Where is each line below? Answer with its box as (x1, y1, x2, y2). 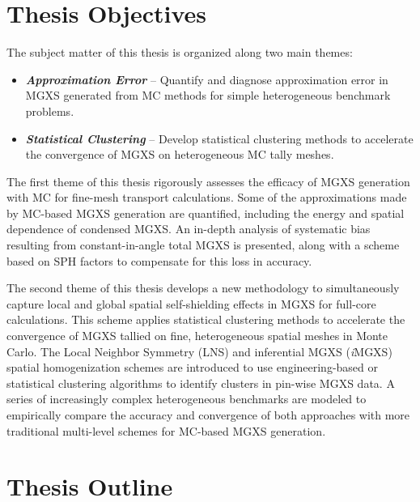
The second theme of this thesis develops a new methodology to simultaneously (6, 279, 400, 296)
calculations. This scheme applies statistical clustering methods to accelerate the (6, 311, 405, 328)
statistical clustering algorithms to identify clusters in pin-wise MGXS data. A (6, 374, 395, 391)
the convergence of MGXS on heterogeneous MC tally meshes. (25, 146, 334, 163)
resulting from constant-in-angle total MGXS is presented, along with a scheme (6, 236, 400, 253)
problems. (25, 102, 74, 119)
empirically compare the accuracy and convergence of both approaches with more (6, 406, 410, 423)
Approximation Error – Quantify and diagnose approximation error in (25, 70, 388, 87)
